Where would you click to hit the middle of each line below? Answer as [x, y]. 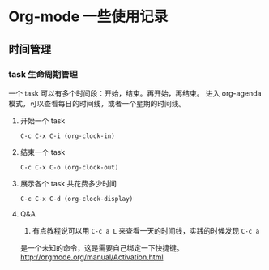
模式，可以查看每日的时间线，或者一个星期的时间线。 [97, 103]
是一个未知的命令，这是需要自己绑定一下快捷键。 [102, 247]
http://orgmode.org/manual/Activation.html [92, 257]
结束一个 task [43, 152]
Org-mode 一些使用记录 [88, 17]
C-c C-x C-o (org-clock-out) [69, 167]
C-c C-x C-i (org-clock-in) [67, 136]
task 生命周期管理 [43, 74]
